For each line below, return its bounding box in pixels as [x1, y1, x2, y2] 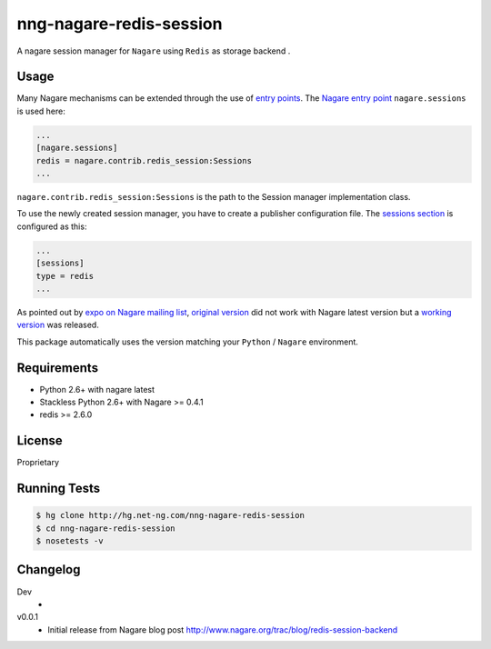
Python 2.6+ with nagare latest [39, 384, 155, 394]
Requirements [16, 360, 99, 375]
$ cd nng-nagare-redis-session [35, 523, 176, 534]
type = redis [35, 271, 95, 281]
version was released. [16, 319, 99, 331]
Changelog [16, 562, 81, 577]
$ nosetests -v [35, 536, 104, 546]
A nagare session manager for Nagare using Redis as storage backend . [16, 45, 291, 56]
